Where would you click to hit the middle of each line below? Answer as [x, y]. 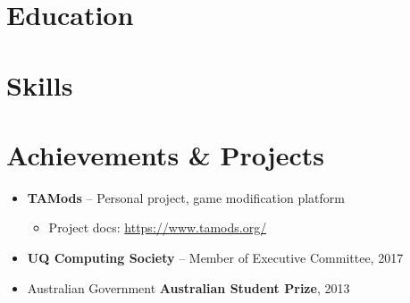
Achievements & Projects [165, 154]
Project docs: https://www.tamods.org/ [158, 227]
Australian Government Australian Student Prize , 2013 [188, 287]
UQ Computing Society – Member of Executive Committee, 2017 [215, 258]
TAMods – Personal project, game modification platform [186, 197]
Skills [40, 84]
